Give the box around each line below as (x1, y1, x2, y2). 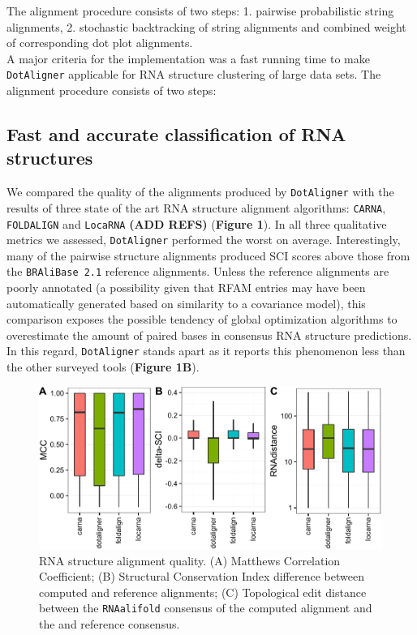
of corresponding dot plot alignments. (6, 34, 193, 51)
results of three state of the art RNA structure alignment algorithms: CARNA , (6, 199, 386, 216)
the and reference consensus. (39, 616, 180, 633)
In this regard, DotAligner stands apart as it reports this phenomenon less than (6, 342, 406, 359)
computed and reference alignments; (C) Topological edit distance (39, 583, 367, 600)
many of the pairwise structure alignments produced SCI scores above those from (6, 247, 411, 264)
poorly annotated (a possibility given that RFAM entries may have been (6, 279, 366, 296)
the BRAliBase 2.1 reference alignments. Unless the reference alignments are (6, 263, 389, 280)
